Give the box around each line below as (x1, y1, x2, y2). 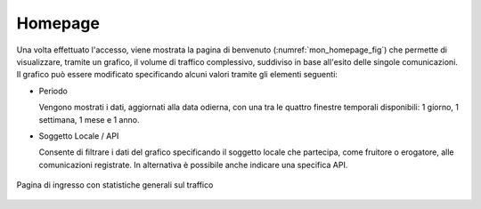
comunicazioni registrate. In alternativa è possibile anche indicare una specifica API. (38, 159, 348, 170)
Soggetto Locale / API (38, 130, 119, 141)
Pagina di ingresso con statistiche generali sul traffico (16, 180, 214, 190)
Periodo (38, 85, 69, 96)
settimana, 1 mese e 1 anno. (38, 114, 140, 125)
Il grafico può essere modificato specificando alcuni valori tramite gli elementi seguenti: (16, 69, 338, 80)
